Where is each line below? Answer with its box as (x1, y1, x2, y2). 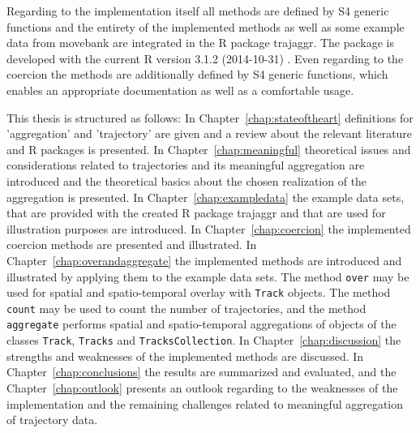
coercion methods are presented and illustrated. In (6, 236, 257, 253)
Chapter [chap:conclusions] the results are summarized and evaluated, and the (6, 363, 396, 380)
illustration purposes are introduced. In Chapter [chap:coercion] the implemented (6, 220, 411, 237)
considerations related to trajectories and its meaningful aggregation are (6, 156, 365, 174)
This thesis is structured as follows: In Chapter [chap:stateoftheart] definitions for (6, 109, 414, 126)
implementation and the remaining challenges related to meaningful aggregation (6, 395, 404, 412)
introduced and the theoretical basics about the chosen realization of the (6, 172, 367, 189)
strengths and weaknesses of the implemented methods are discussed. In (6, 347, 364, 364)
